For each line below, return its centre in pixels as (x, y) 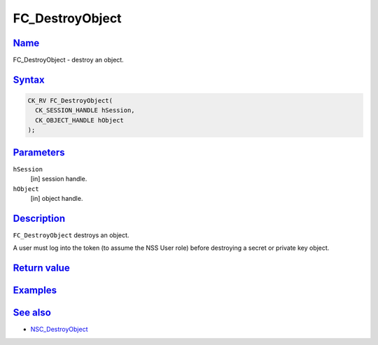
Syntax (29, 79)
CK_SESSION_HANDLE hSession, (85, 111)
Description (39, 218)
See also (32, 312)
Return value (41, 268)
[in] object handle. (57, 198)
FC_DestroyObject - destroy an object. (68, 60)
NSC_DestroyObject (59, 330)
